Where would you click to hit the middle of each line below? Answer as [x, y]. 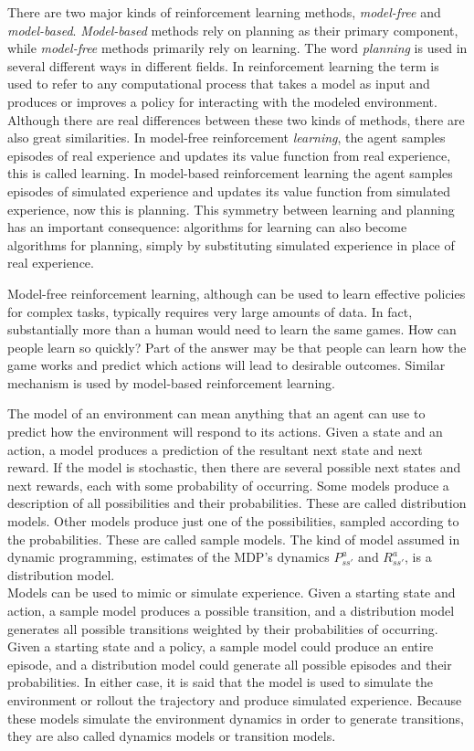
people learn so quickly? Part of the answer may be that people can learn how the [237, 347]
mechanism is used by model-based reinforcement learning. [171, 382]
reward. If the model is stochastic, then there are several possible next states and [234, 467]
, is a [418, 557]
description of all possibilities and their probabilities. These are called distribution [237, 503]
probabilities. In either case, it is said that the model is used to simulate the [221, 682]
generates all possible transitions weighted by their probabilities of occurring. [223, 628]
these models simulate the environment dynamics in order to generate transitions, [236, 718]
